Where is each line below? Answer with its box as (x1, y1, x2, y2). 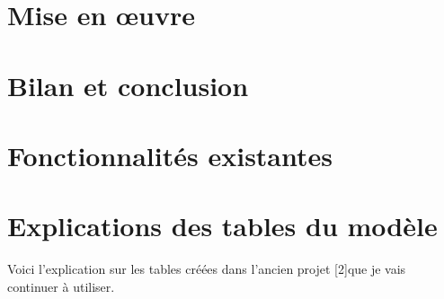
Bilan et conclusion (7, 66, 249, 103)
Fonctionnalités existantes (7, 136, 333, 173)
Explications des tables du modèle (7, 207, 438, 244)
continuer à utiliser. (7, 277, 115, 295)
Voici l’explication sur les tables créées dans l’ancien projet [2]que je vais (7, 259, 406, 278)
